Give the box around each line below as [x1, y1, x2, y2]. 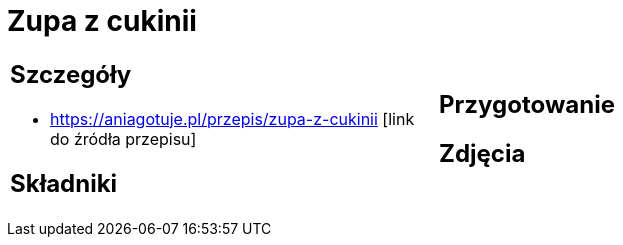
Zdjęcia [439, 138, 526, 168]
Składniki [10, 168, 118, 198]
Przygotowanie [439, 89, 615, 119]
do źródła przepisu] [50, 128, 197, 149]
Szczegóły [10, 59, 132, 89]
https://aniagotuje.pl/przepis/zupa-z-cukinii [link [50, 108, 415, 129]
